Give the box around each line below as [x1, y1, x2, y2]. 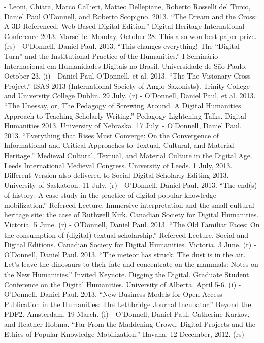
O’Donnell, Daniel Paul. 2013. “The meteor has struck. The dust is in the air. [4, 249, 246, 259]
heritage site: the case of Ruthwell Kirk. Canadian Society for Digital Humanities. [4, 209, 259, 220]
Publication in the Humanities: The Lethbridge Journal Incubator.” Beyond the [4, 298, 251, 309]
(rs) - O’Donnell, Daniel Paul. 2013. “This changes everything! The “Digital [4, 41, 240, 51]
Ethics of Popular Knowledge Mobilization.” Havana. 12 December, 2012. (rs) [4, 328, 244, 339]
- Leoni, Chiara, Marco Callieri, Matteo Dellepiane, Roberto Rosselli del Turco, [4, 1, 251, 11]
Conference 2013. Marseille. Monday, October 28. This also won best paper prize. [4, 30, 257, 41]
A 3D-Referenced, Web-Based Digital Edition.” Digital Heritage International [4, 21, 245, 31]
